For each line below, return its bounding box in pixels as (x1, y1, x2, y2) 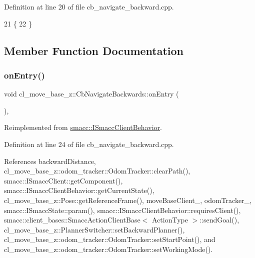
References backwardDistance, (4, 155, 96, 166)
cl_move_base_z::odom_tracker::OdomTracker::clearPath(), (4, 165, 190, 176)
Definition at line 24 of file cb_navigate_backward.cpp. (4, 138, 174, 149)
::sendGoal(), (199, 214, 239, 225)
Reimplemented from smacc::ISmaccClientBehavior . (4, 122, 162, 132)
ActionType (152, 214, 188, 225)
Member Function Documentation (4, 42, 184, 58)
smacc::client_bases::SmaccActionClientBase (4, 214, 140, 225)
